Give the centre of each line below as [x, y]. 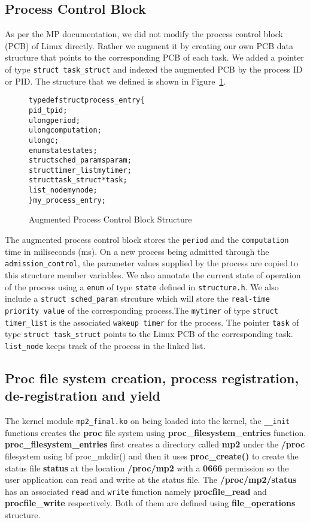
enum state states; [63, 150]
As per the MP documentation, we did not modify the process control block [144, 34]
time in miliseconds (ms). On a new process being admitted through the [137, 251]
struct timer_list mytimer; [80, 170]
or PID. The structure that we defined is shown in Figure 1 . [116, 81]
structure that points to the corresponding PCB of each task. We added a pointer [154, 57]
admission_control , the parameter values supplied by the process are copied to [152, 263]
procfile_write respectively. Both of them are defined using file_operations [150, 503]
